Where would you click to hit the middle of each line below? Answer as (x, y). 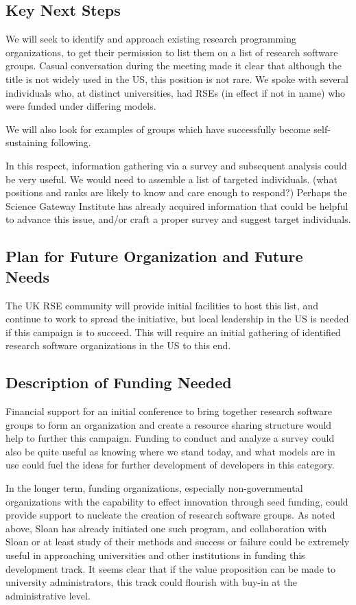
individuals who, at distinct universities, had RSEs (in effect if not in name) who (176, 92)
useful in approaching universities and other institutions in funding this (155, 555)
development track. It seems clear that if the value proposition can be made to (170, 568)
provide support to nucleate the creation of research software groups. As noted (170, 515)
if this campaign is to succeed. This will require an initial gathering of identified (173, 332)
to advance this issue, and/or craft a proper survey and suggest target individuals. (178, 219)
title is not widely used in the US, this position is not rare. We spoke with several (177, 79)
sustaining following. (48, 142)
